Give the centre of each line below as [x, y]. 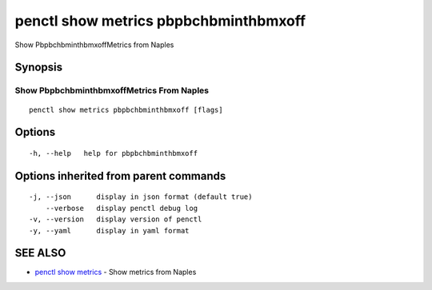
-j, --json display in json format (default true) [141, 197]
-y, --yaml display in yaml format [109, 230]
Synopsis [39, 68]
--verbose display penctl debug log [122, 208]
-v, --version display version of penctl [116, 219]
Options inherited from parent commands [120, 176]
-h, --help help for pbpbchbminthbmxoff [114, 153]
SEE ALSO [40, 253]
